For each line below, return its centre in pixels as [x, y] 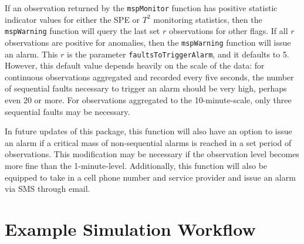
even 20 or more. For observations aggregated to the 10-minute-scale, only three [148, 100]
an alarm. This [31, 54]
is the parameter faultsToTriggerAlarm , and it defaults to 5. [178, 54]
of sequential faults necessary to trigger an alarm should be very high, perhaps [146, 88]
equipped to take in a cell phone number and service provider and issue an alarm [150, 177]
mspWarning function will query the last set [82, 31]
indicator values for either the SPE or [72, 19]
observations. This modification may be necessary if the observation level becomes [152, 154]
